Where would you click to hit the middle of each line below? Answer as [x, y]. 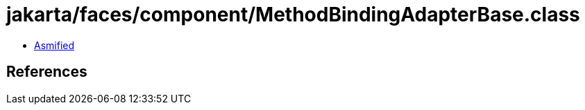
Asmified [54, 45]
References [47, 72]
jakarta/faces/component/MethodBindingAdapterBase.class [293, 15]
